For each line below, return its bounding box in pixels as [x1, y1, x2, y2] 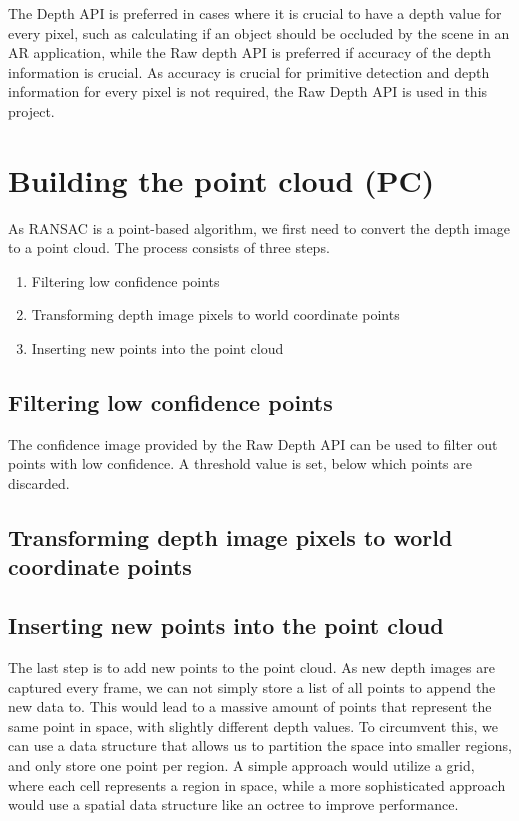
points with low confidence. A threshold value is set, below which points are [8, 453, 473, 474]
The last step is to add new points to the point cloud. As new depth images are [8, 657, 495, 678]
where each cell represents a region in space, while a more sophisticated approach [8, 774, 506, 795]
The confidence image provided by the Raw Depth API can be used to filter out [8, 433, 498, 454]
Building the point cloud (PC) [8, 159, 435, 200]
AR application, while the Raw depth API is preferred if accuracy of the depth [8, 42, 492, 63]
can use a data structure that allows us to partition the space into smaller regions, [8, 735, 512, 756]
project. [8, 100, 55, 121]
